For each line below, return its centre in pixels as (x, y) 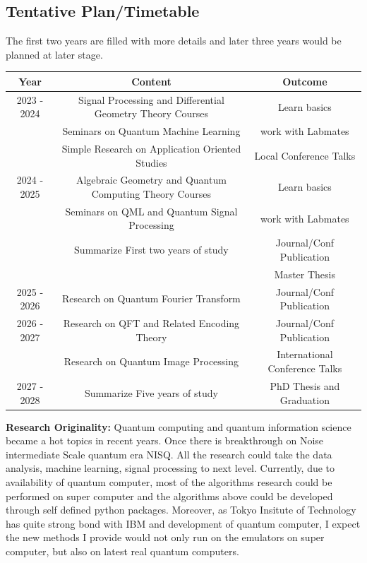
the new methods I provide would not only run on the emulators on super (165, 537)
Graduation (305, 399)
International (305, 354)
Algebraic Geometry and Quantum (151, 180)
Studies (151, 162)
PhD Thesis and (305, 385)
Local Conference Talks (305, 155)
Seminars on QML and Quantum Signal (151, 211)
